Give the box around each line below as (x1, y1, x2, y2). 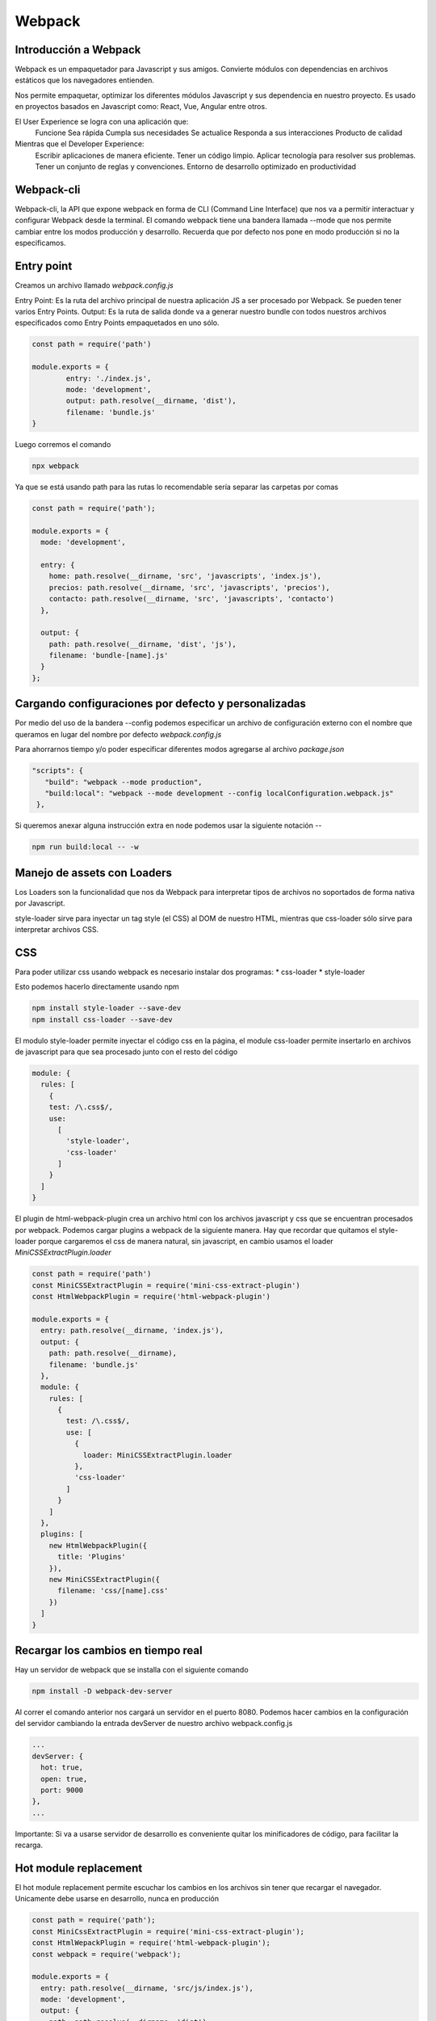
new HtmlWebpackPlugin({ (48, 1541, 148, 1550)
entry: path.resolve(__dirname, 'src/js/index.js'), (40, 1983, 254, 1993)
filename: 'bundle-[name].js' (48, 651, 169, 660)
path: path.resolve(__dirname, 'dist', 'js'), (48, 639, 237, 648)
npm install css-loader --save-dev (31, 1015, 173, 1024)
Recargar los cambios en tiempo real (15, 1643, 203, 1657)
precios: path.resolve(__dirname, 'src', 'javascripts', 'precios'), (48, 583, 330, 592)
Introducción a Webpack (15, 43, 141, 57)
